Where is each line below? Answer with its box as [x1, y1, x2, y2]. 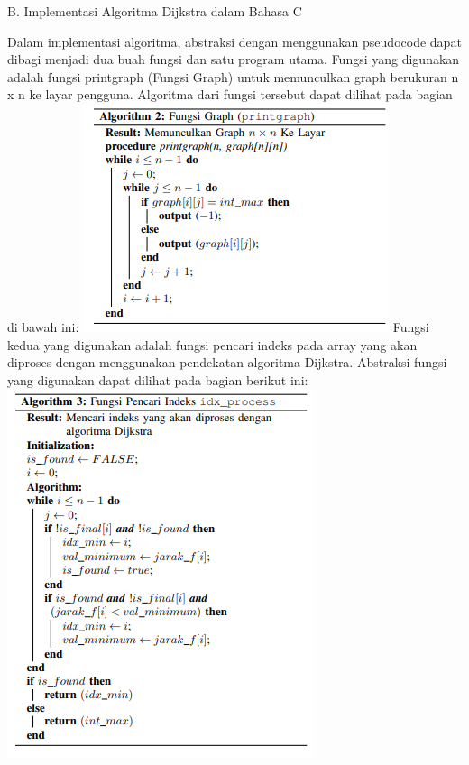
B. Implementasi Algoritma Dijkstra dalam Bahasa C [7, 2, 302, 20]
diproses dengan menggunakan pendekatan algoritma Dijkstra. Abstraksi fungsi [7, 353, 447, 372]
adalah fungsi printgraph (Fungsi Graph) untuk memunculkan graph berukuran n [7, 67, 459, 86]
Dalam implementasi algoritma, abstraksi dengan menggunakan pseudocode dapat [7, 32, 462, 51]
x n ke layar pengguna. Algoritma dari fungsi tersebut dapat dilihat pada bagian [7, 85, 453, 104]
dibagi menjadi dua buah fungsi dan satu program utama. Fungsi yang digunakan [7, 50, 460, 69]
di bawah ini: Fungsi [7, 317, 429, 336]
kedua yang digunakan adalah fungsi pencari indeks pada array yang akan [7, 335, 418, 354]
